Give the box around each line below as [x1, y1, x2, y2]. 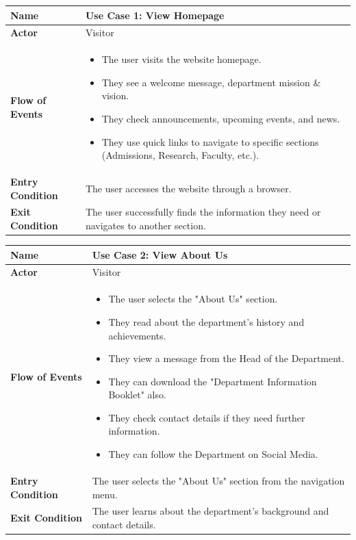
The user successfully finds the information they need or [85, 205, 321, 219]
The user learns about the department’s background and [92, 504, 329, 518]
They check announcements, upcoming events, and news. [101, 111, 340, 125]
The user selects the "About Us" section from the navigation [92, 473, 345, 487]
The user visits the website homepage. [101, 52, 262, 66]
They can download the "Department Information [108, 374, 317, 388]
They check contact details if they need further [108, 410, 305, 424]
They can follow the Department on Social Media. [108, 447, 318, 461]
